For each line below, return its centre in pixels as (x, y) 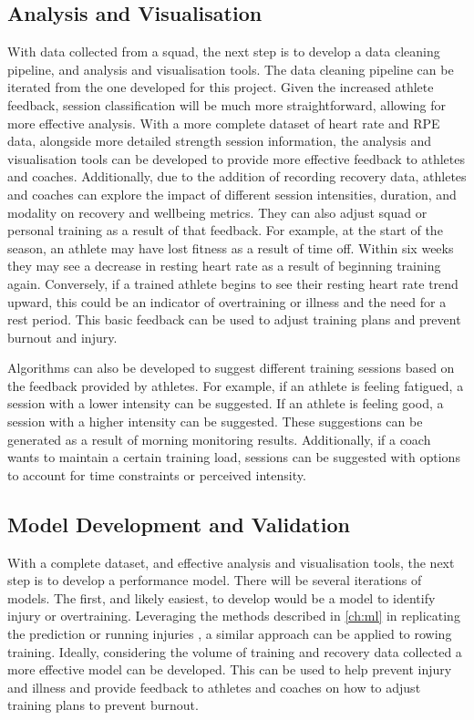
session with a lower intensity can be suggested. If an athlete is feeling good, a (226, 403)
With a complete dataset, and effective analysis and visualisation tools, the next (231, 562)
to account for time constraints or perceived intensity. (157, 474)
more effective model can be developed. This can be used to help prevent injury (230, 669)
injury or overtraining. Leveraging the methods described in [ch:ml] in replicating (234, 616)
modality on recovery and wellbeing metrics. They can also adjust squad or (217, 212)
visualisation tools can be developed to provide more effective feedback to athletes (237, 158)
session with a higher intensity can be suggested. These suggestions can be (215, 422)
